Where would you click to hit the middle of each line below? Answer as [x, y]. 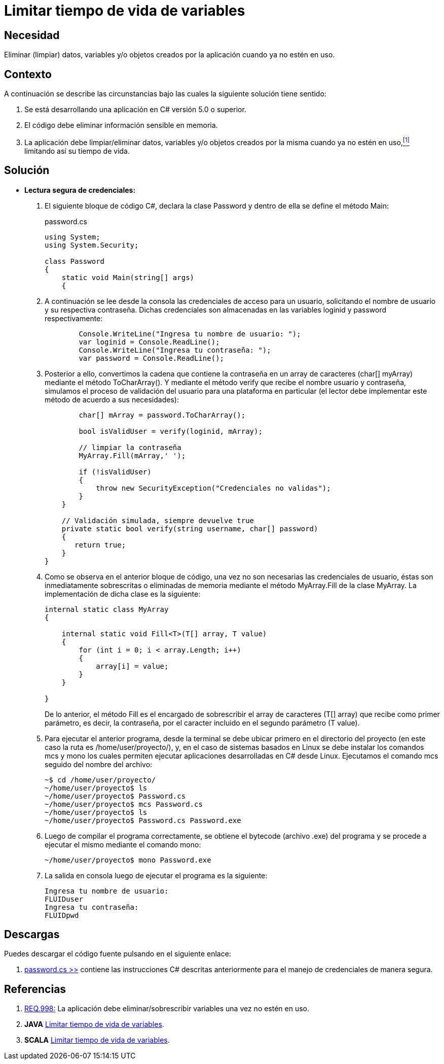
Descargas [32, 934]
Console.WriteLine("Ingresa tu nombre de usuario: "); [190, 334]
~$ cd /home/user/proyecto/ [100, 780]
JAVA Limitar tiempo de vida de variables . [94, 1024]
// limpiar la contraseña [130, 447]
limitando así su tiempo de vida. [77, 151]
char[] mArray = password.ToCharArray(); [162, 415]
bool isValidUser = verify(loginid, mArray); [171, 431]
